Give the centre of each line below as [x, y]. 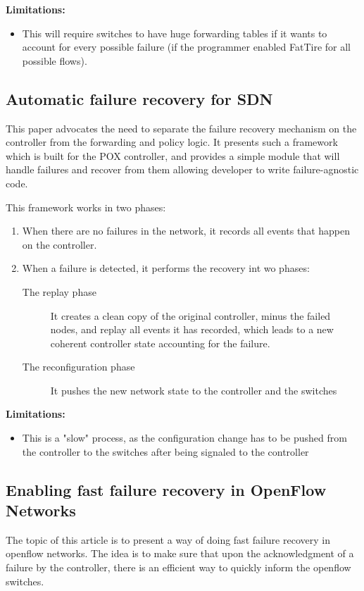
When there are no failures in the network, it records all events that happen [186, 231]
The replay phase [59, 291]
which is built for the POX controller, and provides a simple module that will [173, 155]
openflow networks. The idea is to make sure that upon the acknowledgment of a [180, 553]
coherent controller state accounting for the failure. [160, 343]
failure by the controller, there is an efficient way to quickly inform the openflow [178, 567]
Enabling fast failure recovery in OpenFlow [166, 489]
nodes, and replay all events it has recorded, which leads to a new [192, 329]
